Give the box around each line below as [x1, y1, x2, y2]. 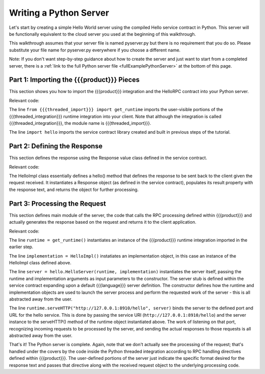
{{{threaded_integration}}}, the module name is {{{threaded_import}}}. [9, 120, 152, 126]
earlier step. [9, 244, 34, 250]
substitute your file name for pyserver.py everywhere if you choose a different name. [9, 47, 181, 53]
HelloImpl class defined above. [9, 260, 72, 266]
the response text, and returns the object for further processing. [9, 187, 139, 192]
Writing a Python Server [9, 7, 109, 18]
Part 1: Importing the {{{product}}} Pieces [9, 76, 140, 84]
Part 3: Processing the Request [9, 199, 106, 208]
